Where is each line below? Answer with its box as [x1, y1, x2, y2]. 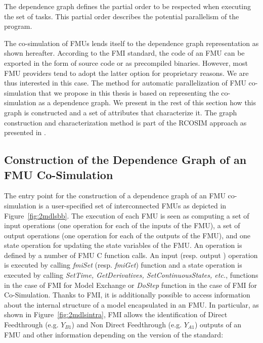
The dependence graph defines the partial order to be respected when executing [4, 1, 251, 11]
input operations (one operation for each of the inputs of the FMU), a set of [4, 220, 240, 231]
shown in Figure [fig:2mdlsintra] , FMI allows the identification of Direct [4, 309, 228, 320]
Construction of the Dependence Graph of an [4, 152, 247, 167]
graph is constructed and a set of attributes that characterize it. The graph [4, 107, 237, 117]
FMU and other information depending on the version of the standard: [4, 329, 224, 339]
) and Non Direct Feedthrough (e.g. [71, 319, 182, 330]
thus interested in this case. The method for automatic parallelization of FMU [4, 77, 246, 88]
